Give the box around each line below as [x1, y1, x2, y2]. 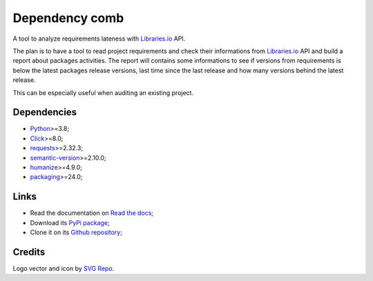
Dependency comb [12, 10, 124, 25]
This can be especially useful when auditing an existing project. [12, 88, 193, 96]
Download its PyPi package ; [30, 218, 110, 227]
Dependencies [12, 107, 77, 118]
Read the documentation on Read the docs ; [30, 209, 154, 217]
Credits [12, 246, 46, 258]
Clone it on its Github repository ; [30, 228, 122, 237]
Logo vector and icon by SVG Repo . [12, 264, 115, 272]
